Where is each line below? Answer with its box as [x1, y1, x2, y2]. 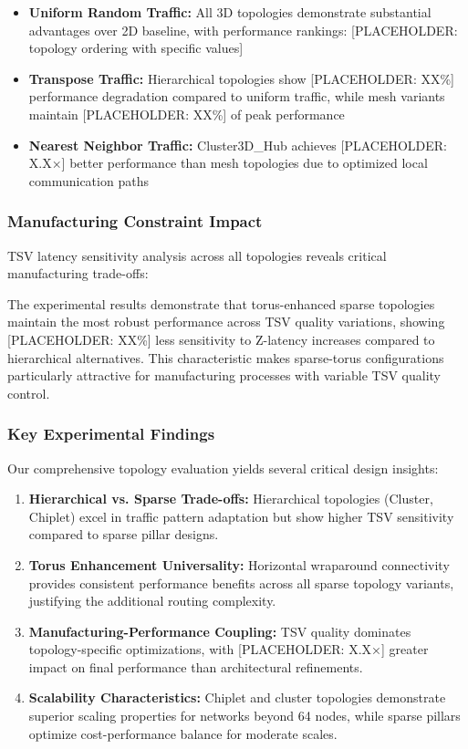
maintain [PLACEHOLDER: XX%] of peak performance [28, 104, 345, 123]
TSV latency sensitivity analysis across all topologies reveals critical [7, 245, 387, 265]
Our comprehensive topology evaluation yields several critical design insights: [7, 458, 439, 477]
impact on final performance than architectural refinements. [28, 657, 363, 676]
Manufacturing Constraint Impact [7, 210, 263, 233]
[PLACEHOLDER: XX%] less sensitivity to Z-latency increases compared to [7, 329, 435, 348]
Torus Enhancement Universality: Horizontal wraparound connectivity [28, 555, 450, 574]
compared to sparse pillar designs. [28, 525, 219, 544]
